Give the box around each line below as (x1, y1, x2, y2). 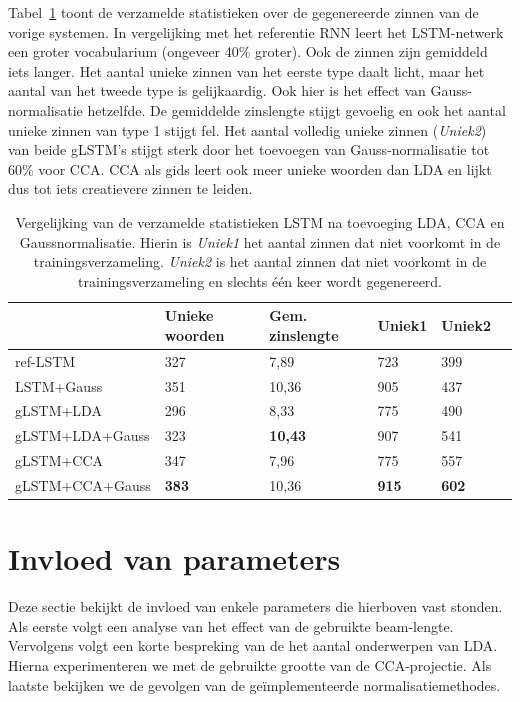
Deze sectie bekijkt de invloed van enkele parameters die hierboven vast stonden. (8, 596, 503, 617)
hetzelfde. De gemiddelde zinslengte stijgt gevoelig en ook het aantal (87, 99, 506, 120)
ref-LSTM (15, 350, 76, 371)
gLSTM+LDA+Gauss (15, 425, 150, 446)
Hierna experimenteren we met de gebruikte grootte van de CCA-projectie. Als (8, 654, 492, 675)
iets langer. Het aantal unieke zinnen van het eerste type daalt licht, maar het (8, 60, 485, 81)
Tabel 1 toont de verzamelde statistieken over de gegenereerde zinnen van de (8, 2, 479, 22)
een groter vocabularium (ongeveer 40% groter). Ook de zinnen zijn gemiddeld (8, 41, 488, 62)
